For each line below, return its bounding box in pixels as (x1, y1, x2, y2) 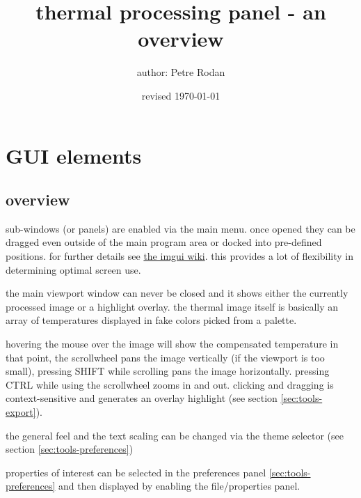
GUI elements (6, 141, 142, 169)
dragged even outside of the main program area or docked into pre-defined (6, 235, 322, 249)
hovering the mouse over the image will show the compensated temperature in (6, 336, 339, 351)
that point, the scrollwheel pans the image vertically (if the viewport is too (6, 350, 325, 364)
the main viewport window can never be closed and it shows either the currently (6, 286, 348, 300)
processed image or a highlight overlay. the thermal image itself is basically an (6, 299, 339, 313)
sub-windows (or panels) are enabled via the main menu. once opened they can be (6, 221, 355, 235)
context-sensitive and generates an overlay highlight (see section (6, 391, 278, 405)
